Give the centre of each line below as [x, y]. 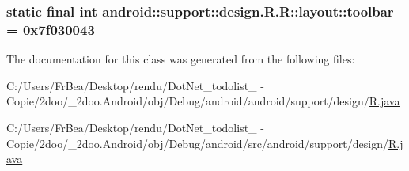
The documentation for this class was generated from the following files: [181, 59]
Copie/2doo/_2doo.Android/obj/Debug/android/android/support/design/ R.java [203, 101]
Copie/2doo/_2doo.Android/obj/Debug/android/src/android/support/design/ [197, 143]
